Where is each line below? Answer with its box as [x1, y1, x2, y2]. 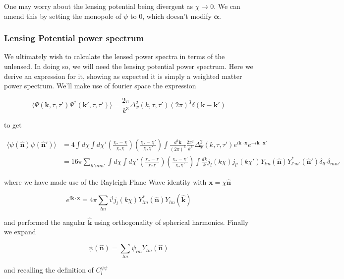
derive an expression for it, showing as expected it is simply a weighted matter [4, 70, 242, 81]
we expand [4, 226, 36, 237]
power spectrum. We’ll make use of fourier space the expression [4, 80, 196, 91]
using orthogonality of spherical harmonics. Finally [94, 216, 249, 227]
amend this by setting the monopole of [4, 10, 121, 21]
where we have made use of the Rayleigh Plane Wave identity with [4, 176, 207, 187]
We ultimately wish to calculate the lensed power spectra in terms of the [4, 51, 225, 62]
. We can [214, 1, 240, 11]
